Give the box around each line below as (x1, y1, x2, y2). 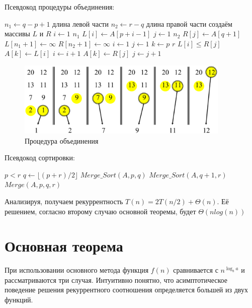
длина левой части (52, 18, 109, 29)
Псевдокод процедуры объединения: (5, 2, 115, 12)
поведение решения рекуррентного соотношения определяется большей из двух (5, 284, 248, 295)
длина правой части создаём (146, 18, 232, 29)
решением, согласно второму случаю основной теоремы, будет (5, 206, 196, 216)
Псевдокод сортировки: (5, 152, 75, 163)
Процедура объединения (25, 135, 99, 146)
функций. (5, 294, 33, 305)
